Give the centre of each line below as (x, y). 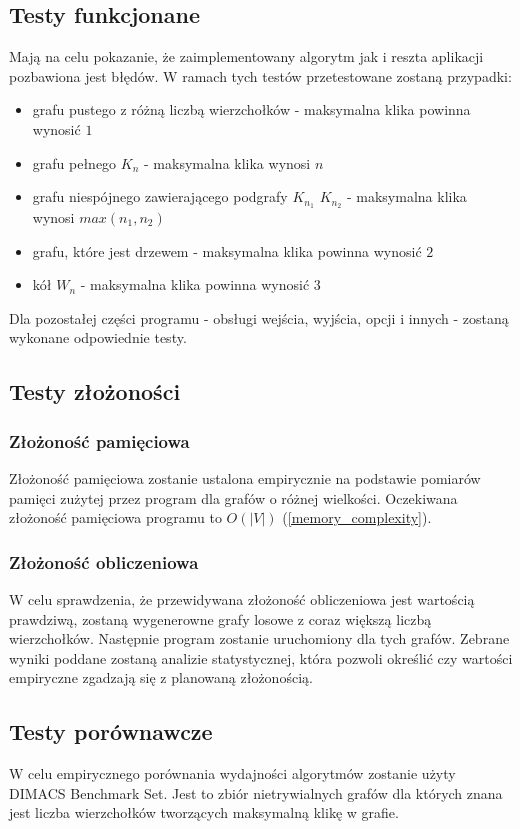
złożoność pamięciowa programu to (115, 517)
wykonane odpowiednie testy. (98, 337)
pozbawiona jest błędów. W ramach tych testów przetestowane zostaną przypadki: (260, 75)
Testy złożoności (95, 391)
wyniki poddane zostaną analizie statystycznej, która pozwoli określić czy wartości (261, 657)
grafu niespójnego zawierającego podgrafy (160, 196)
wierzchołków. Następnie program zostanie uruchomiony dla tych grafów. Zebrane (259, 638)
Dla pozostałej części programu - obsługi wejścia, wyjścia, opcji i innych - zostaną (259, 317)
